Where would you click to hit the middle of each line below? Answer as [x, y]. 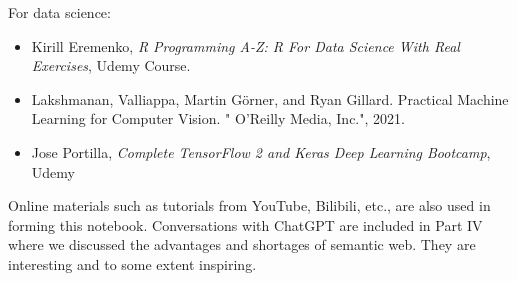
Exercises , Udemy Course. [111, 65]
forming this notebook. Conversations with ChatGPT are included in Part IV [245, 224]
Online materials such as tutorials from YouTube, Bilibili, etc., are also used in [249, 205]
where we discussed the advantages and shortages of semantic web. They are [242, 244]
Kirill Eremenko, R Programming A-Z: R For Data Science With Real [245, 45]
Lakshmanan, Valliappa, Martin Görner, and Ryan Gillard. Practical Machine [270, 98]
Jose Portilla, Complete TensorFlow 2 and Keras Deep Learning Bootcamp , [261, 151]
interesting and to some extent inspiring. [132, 263]
